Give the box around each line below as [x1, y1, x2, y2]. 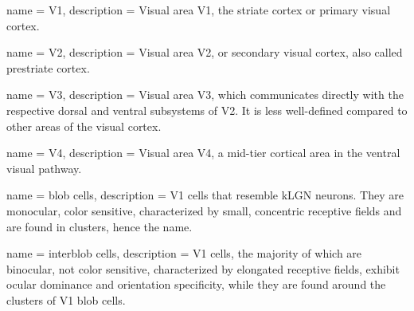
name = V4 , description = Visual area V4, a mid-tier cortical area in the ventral [6, 144, 400, 161]
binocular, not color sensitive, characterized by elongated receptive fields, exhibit [6, 260, 400, 277]
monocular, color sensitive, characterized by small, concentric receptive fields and [6, 202, 402, 218]
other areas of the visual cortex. [6, 117, 162, 134]
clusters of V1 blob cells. [6, 291, 126, 308]
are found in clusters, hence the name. [6, 218, 193, 234]
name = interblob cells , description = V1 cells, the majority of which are [6, 245, 362, 262]
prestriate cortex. [6, 59, 90, 76]
